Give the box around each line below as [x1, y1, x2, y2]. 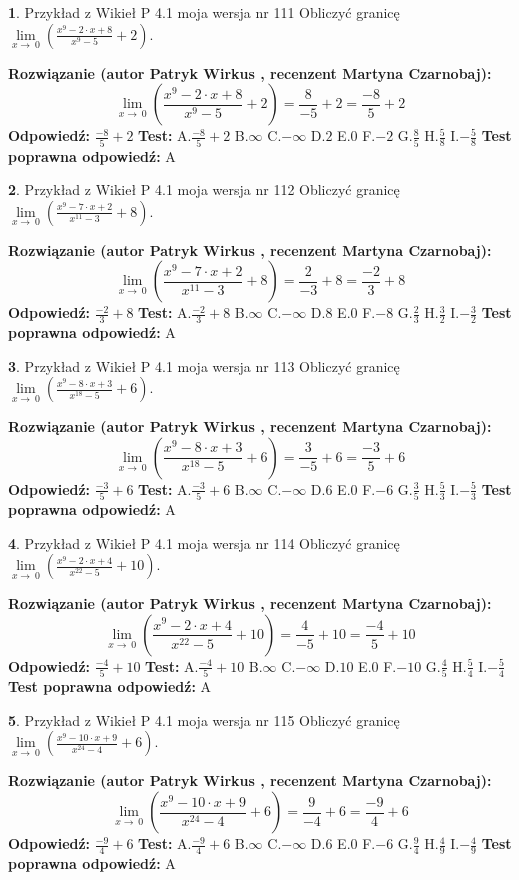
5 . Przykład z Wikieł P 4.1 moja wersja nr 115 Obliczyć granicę [8, 709, 400, 730]
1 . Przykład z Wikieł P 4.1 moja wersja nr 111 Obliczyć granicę [8, 2, 400, 22]
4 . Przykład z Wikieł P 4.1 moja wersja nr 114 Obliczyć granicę [8, 532, 400, 553]
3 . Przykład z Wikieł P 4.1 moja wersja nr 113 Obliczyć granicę [8, 355, 400, 376]
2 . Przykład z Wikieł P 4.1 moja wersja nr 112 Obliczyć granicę [8, 179, 400, 200]
